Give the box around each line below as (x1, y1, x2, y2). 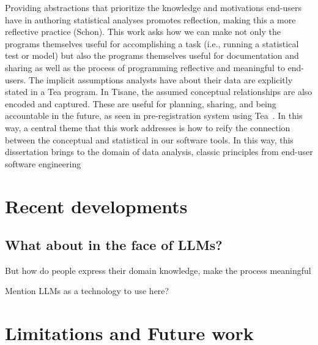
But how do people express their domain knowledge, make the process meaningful (5, 263, 311, 276)
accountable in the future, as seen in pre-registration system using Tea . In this (5, 109, 303, 122)
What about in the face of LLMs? (5, 235, 223, 254)
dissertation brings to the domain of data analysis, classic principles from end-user (5, 145, 313, 158)
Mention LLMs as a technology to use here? (5, 284, 169, 297)
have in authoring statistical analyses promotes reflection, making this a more (5, 13, 296, 26)
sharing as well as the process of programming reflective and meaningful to (5, 61, 285, 74)
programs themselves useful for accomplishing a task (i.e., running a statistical (5, 37, 299, 50)
